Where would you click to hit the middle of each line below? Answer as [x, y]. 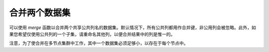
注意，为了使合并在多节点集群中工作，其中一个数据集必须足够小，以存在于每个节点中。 [99, 43]
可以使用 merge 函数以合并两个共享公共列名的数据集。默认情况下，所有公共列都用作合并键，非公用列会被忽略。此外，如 [133, 27]
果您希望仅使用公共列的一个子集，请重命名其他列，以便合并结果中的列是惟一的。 [92, 34]
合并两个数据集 [40, 13]
